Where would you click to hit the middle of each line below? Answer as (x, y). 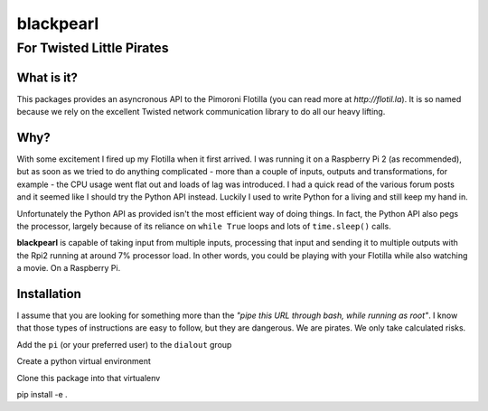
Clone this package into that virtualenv (89, 378)
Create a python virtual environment (84, 361)
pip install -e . (42, 394)
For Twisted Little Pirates (93, 48)
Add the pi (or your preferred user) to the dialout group (124, 344)
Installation (49, 294)
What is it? (47, 77)
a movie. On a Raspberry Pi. (69, 268)
